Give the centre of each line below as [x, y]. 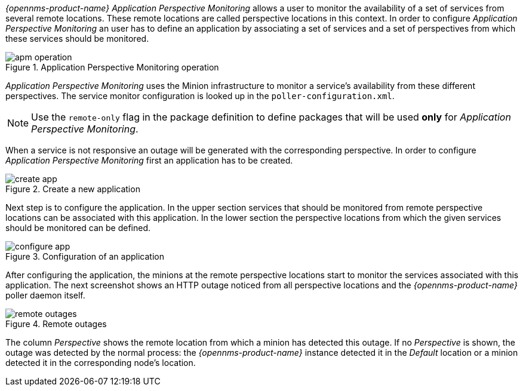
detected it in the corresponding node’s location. [101, 363]
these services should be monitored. [77, 39]
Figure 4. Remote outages [56, 324]
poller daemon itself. [45, 295]
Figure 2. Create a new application [73, 189]
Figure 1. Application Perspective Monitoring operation [112, 67]
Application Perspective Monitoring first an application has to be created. [149, 160]
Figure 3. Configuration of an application [85, 256]
